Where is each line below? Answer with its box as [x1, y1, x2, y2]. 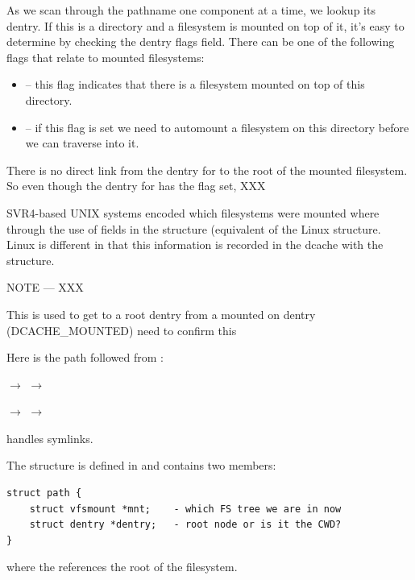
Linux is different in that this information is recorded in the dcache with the [6, 236, 384, 253]
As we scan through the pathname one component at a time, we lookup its [6, 2, 376, 18]
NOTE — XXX [6, 279, 84, 296]
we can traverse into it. [25, 135, 139, 151]
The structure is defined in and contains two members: [6, 457, 276, 474]
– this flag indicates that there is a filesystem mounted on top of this [25, 76, 365, 93]
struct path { [6, 487, 82, 499]
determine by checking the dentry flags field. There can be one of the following [6, 33, 395, 50]
